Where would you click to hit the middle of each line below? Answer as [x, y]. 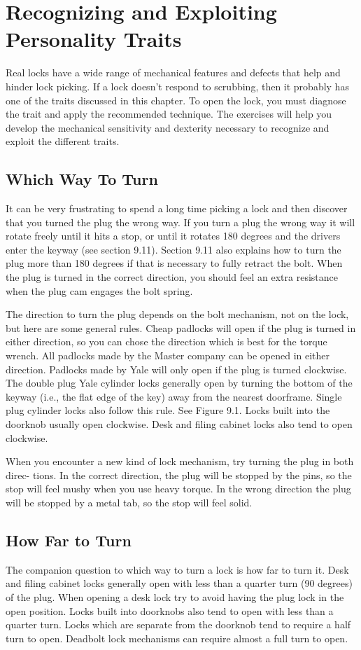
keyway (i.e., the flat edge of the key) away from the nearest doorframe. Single [174, 396]
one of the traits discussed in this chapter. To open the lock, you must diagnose [176, 100]
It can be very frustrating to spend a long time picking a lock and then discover [177, 208]
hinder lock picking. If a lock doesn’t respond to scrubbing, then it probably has [177, 86]
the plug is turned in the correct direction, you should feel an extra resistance [172, 277]
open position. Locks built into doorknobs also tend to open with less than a [170, 610]
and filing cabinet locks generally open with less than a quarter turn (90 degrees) [179, 583]
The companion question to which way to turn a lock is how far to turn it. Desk [177, 569]
